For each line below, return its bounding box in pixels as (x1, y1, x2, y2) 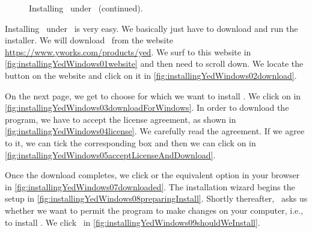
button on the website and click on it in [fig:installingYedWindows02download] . (5, 69, 297, 81)
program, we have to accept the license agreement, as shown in (5, 113, 236, 125)
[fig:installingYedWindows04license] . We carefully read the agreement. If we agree (5, 125, 305, 137)
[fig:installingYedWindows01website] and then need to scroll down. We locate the (5, 57, 304, 70)
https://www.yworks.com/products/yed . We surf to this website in (5, 45, 251, 58)
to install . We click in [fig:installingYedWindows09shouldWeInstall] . (5, 216, 260, 228)
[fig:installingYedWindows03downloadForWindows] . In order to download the (5, 101, 289, 114)
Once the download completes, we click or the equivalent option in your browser (5, 169, 300, 181)
